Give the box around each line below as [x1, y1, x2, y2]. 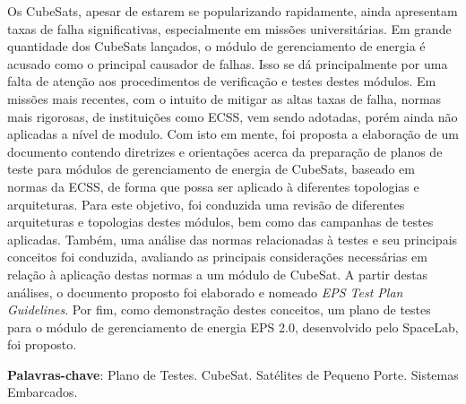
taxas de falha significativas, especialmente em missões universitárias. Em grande [7, 19, 452, 38]
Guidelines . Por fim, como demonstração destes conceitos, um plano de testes [7, 300, 431, 319]
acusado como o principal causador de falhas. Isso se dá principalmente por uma [7, 54, 448, 73]
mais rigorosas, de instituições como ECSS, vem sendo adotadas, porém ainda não [7, 107, 458, 125]
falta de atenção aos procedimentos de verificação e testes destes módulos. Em [7, 72, 436, 90]
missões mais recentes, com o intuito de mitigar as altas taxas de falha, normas [7, 89, 442, 107]
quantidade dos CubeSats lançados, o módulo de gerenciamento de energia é [7, 37, 426, 56]
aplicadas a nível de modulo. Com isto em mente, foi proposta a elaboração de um [7, 125, 459, 143]
